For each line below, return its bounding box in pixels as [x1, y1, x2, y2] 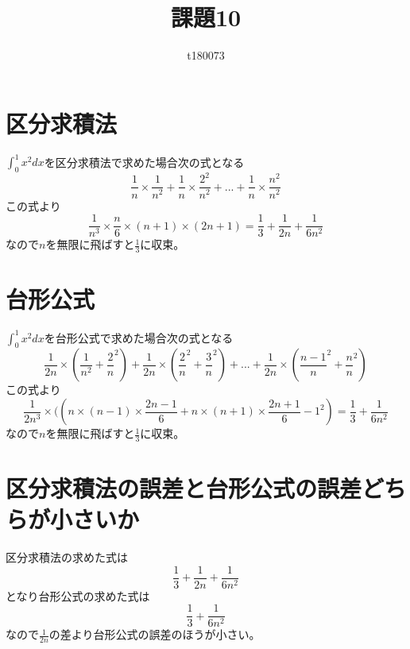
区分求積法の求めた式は [6, 549, 128, 566]
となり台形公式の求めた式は [6, 587, 150, 604]
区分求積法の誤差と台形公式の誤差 [6, 472, 362, 504]
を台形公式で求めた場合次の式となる [44, 329, 234, 346]
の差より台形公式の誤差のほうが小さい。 [48, 626, 261, 643]
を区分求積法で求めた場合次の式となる [44, 153, 245, 170]
